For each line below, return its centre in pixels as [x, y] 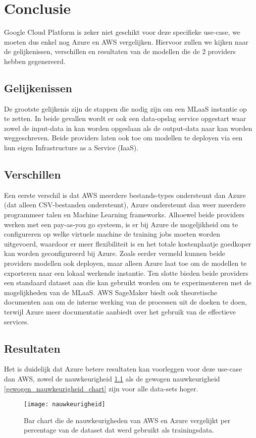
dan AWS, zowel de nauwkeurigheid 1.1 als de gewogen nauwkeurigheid [112, 378]
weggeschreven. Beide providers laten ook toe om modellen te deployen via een [123, 138]
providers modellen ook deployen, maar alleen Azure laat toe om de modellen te [125, 263]
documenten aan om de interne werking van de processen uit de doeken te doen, [126, 302]
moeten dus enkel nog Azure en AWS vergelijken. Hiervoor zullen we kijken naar [126, 41]
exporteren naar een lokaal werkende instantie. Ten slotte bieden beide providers [126, 273]
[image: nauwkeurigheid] [65, 405]
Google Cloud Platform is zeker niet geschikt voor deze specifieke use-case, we [122, 32]
